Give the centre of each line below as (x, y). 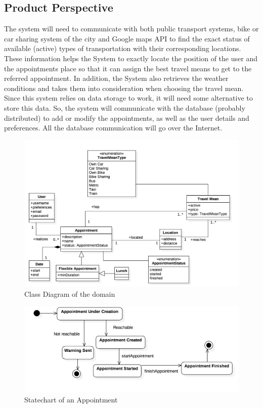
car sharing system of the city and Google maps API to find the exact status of (127, 38)
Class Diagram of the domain (70, 293)
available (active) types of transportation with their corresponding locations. (123, 48)
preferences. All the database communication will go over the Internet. (113, 128)
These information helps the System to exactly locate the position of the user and (131, 58)
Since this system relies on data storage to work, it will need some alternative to (128, 98)
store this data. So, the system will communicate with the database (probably (125, 107)
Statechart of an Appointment (71, 399)
